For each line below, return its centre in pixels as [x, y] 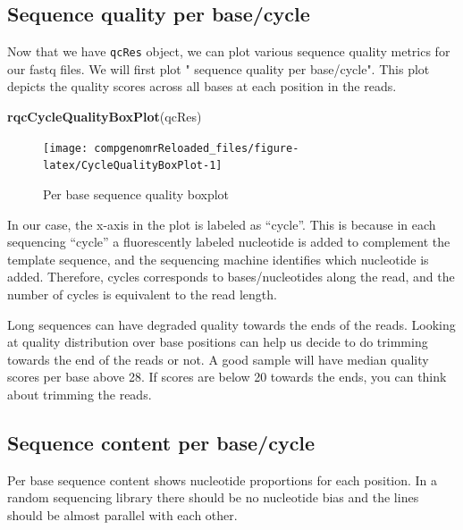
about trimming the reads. [80, 394]
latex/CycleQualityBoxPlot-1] [133, 166]
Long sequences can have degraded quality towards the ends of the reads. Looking [231, 324]
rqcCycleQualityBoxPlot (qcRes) [105, 117]
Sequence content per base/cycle [161, 442]
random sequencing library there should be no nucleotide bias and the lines [213, 497]
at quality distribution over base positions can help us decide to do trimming [218, 342]
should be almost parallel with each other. [122, 514]
